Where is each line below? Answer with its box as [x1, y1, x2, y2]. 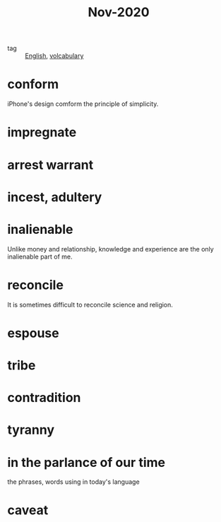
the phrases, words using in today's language [7, 477, 140, 486]
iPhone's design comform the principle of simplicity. [7, 100, 159, 108]
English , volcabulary [25, 52, 84, 60]
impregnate [7, 124, 77, 141]
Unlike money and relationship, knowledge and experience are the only [7, 244, 214, 253]
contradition [7, 390, 81, 406]
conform [7, 76, 59, 93]
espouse [7, 325, 59, 341]
